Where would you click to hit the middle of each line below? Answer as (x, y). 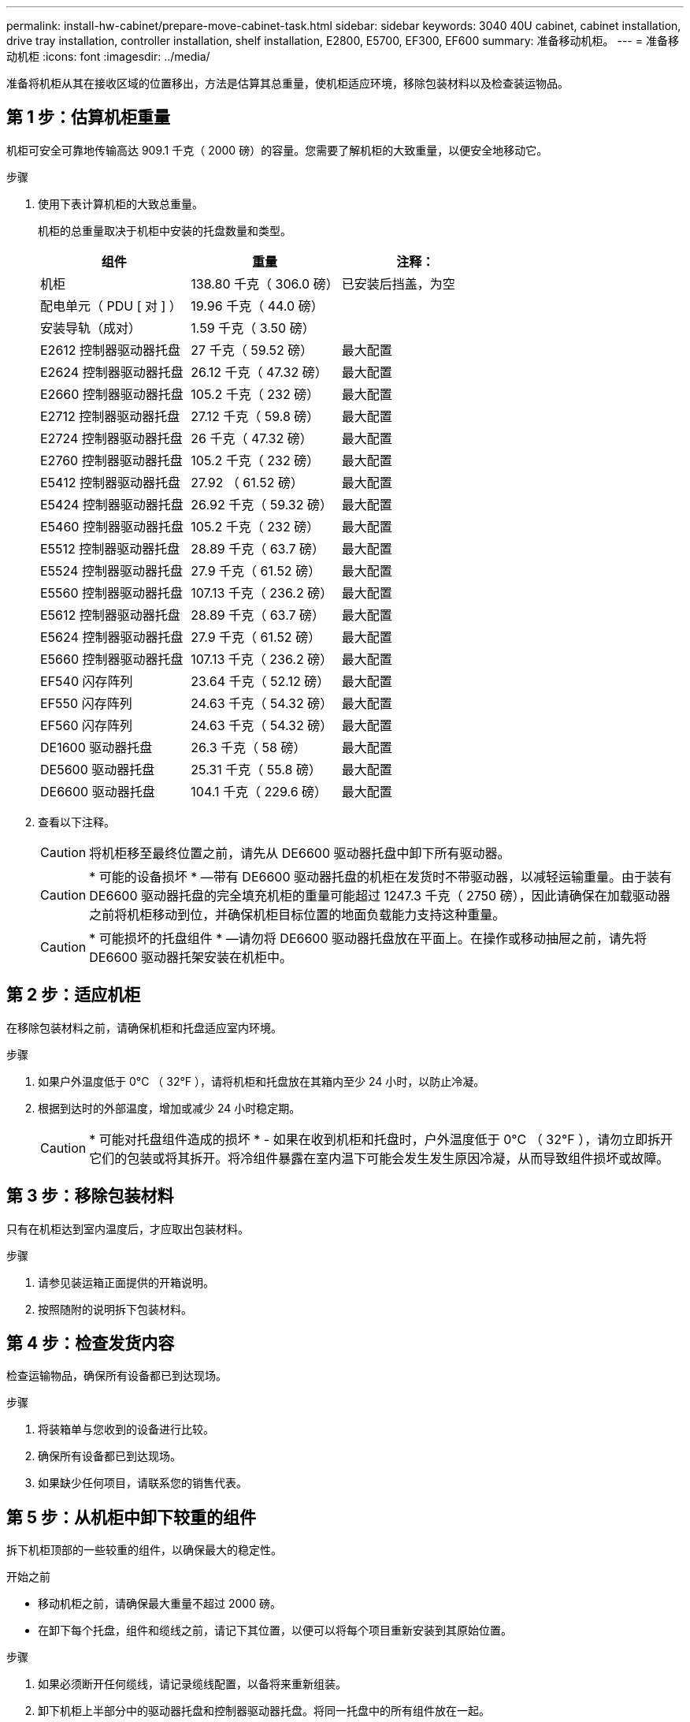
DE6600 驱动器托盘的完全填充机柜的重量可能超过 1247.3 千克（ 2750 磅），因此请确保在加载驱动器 (380, 895)
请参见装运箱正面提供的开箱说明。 (126, 1282)
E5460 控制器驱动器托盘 (112, 526)
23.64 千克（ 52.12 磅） (260, 681)
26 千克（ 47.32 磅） (252, 438)
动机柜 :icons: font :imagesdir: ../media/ (108, 56)
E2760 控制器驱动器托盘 (111, 460)
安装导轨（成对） (91, 328)
